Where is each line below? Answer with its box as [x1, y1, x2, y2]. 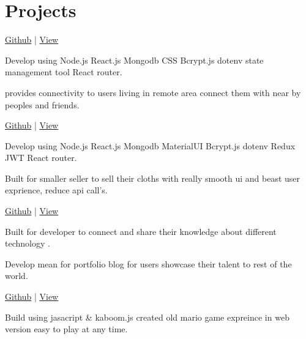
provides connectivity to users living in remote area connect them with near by [5, 86, 301, 99]
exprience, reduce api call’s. [5, 184, 108, 196]
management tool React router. [5, 65, 122, 78]
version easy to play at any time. [5, 322, 128, 335]
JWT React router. [5, 151, 77, 164]
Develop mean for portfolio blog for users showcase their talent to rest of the [5, 257, 292, 270]
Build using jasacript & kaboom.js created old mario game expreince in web [5, 310, 289, 323]
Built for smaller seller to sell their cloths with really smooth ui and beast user [5, 171, 300, 184]
